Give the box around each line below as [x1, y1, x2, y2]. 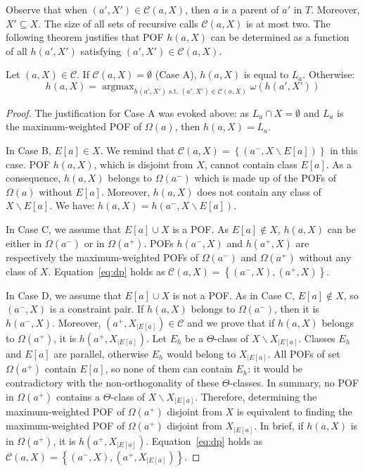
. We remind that [100, 143, 175, 158]
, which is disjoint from [94, 156, 193, 171]
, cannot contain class [204, 156, 297, 171]
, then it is [274, 301, 319, 316]
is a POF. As [172, 221, 229, 236]
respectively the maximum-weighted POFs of [6, 249, 198, 264]
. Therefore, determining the [195, 389, 317, 403]
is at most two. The [245, 15, 331, 30]
